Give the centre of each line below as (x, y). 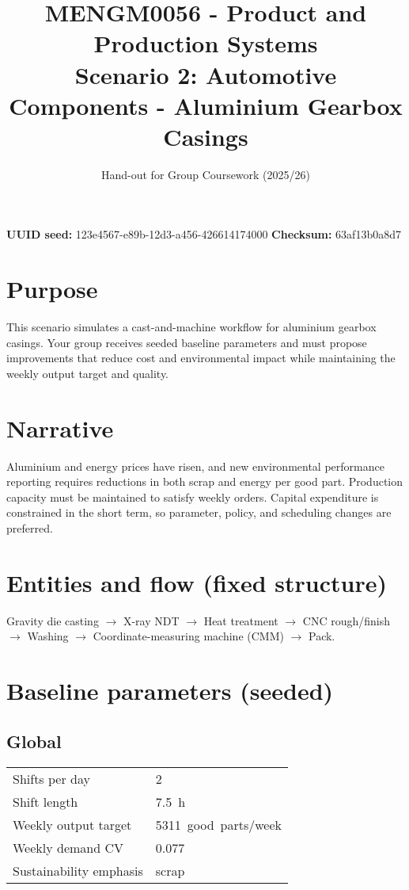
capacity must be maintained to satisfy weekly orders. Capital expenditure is (193, 497)
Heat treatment (241, 620)
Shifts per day (51, 778)
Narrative (60, 428)
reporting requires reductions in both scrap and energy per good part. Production (205, 481)
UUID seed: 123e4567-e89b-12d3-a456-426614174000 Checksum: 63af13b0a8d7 (204, 234)
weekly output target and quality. (88, 373)
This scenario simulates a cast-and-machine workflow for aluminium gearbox (191, 327)
